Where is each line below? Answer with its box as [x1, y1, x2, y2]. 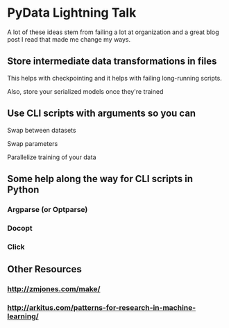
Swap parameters [7, 139, 58, 147]
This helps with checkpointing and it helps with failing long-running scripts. [7, 74, 222, 82]
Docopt [7, 223, 33, 233]
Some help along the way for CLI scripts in [7, 172, 193, 185]
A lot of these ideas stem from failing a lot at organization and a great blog [7, 28, 220, 36]
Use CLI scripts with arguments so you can [7, 108, 196, 120]
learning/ [7, 311, 40, 321]
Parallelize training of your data [7, 153, 96, 161]
